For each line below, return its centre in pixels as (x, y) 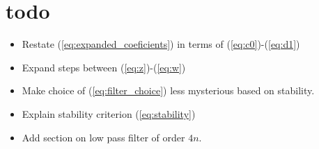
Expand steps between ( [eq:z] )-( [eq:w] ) (104, 67)
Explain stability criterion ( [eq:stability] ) (109, 113)
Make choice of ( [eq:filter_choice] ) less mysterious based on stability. (168, 90)
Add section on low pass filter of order (103, 137)
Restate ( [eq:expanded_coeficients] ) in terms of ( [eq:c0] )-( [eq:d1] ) (161, 44)
